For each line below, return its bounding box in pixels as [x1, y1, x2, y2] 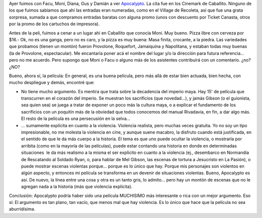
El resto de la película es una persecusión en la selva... [21, 116, 131, 121]
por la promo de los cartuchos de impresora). [9, 21, 100, 27]
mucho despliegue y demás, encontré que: [9, 80, 95, 85]
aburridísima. [9, 206, 35, 212]
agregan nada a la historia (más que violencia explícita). [21, 184, 133, 189]
